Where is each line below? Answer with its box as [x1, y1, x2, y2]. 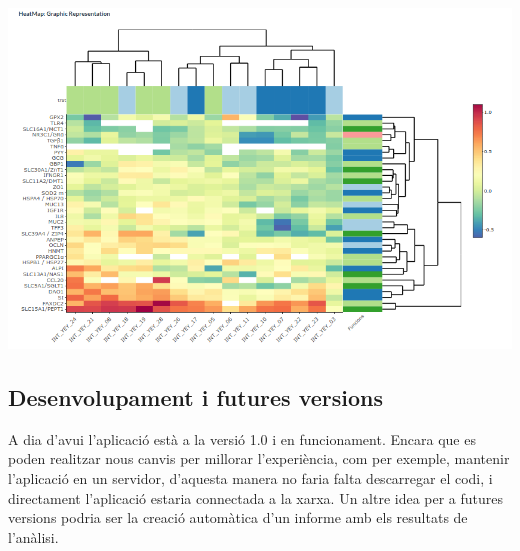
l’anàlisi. [8, 526, 59, 547]
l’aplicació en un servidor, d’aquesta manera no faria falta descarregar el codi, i [8, 467, 493, 488]
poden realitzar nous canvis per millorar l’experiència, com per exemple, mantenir [8, 448, 510, 469]
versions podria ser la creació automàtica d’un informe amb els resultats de [8, 507, 468, 528]
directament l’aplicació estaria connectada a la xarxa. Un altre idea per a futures [8, 487, 504, 508]
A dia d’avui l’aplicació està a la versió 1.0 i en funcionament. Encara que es [8, 428, 476, 449]
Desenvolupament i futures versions [8, 381, 384, 412]
